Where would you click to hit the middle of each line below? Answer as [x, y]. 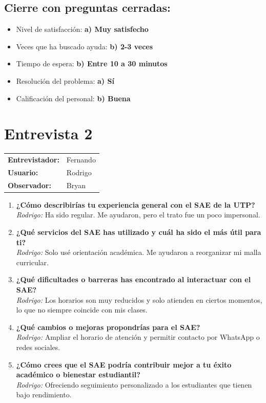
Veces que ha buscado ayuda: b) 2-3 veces [85, 46]
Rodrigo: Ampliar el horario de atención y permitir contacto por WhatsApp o [138, 337]
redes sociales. [38, 347]
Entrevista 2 [48, 133]
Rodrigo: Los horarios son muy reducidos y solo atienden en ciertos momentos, [139, 299]
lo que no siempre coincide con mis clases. [82, 310]
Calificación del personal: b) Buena [73, 98]
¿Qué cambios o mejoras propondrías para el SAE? [108, 327]
